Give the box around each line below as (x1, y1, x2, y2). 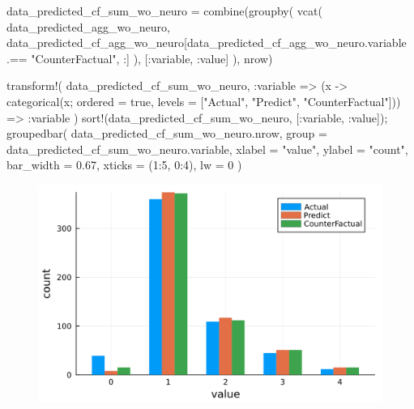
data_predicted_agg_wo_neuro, (6, 18, 170, 35)
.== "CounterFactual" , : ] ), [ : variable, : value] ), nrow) (6, 49, 273, 66)
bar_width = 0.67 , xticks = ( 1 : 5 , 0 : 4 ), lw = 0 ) (6, 156, 242, 173)
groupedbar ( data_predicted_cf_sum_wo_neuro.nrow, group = (6, 125, 327, 142)
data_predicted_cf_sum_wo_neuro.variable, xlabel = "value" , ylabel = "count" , (6, 140, 408, 157)
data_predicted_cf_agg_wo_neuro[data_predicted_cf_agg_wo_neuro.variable (6, 34, 407, 51)
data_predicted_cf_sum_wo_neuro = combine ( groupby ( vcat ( (6, 2, 322, 19)
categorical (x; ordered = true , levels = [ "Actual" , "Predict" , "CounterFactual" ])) (6, 92, 401, 109)
